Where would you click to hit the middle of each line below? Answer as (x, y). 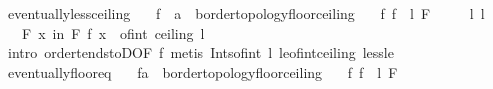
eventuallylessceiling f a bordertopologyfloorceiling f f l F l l (246, 13)
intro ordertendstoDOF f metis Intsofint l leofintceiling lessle (200, 52)
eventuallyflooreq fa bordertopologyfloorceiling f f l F (202, 71)
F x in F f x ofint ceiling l (113, 32)
